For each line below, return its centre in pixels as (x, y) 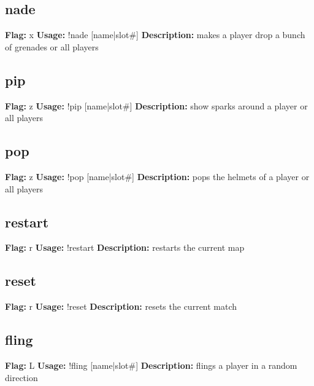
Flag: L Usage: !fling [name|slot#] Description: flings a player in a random (151, 365)
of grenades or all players (52, 46)
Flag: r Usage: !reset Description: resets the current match (121, 306)
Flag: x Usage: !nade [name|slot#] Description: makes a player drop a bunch (155, 35)
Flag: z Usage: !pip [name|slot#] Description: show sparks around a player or (156, 105)
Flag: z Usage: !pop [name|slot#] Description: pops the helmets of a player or (157, 176)
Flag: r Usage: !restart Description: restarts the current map (125, 247)
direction (21, 377)
